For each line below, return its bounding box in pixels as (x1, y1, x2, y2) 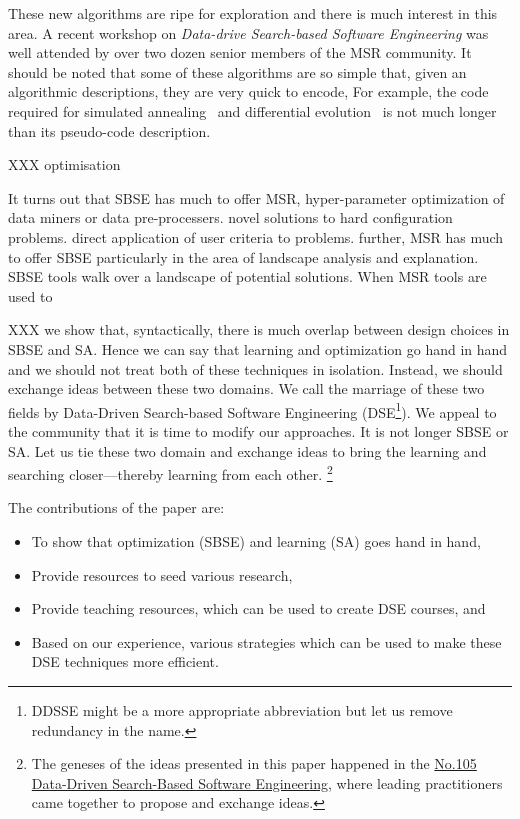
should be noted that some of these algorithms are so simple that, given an (8, 61, 467, 82)
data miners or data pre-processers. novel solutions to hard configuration (8, 207, 453, 228)
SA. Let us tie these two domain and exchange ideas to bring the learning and (8, 440, 487, 461)
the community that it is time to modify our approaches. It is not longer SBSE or (8, 420, 509, 441)
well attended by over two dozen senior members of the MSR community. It (8, 42, 472, 63)
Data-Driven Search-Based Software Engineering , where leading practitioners (31, 772, 503, 793)
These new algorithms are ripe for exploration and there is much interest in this (8, 3, 498, 23)
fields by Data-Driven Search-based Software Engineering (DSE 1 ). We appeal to (8, 398, 497, 422)
